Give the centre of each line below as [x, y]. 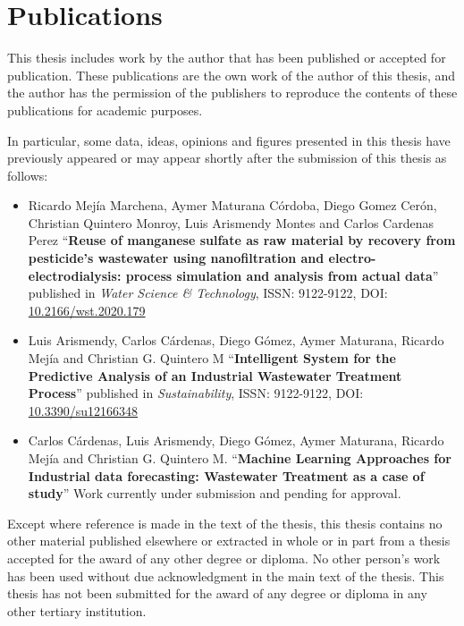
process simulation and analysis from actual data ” [282, 275]
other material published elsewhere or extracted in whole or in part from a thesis [229, 541]
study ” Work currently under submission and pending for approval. [215, 493]
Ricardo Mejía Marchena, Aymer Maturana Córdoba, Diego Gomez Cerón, [232, 205]
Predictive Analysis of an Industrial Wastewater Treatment [215, 375]
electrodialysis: [75, 275]
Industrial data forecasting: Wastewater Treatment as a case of [226, 475]
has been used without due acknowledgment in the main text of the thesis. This [226, 575]
